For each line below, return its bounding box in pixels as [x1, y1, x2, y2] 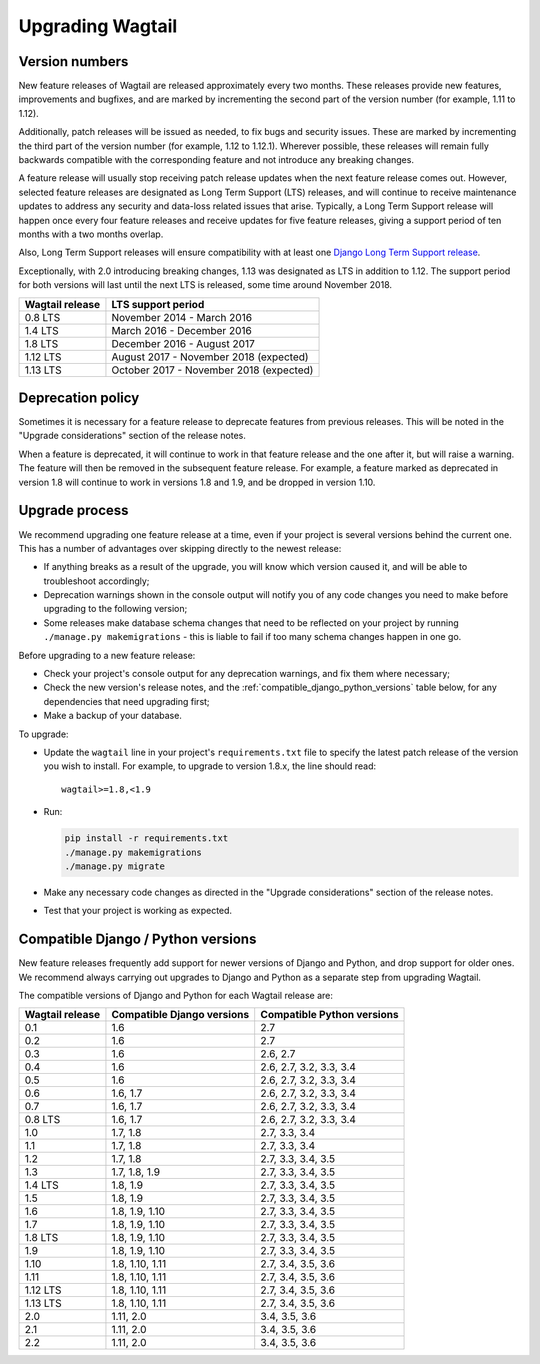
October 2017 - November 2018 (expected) [111, 363, 314, 377]
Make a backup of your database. [43, 710, 182, 722]
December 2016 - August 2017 [111, 336, 255, 350]
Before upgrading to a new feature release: [18, 649, 196, 661]
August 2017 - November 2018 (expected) [111, 350, 309, 364]
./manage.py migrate [64, 860, 165, 872]
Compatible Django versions [111, 1008, 250, 1022]
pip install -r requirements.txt [64, 833, 229, 844]
